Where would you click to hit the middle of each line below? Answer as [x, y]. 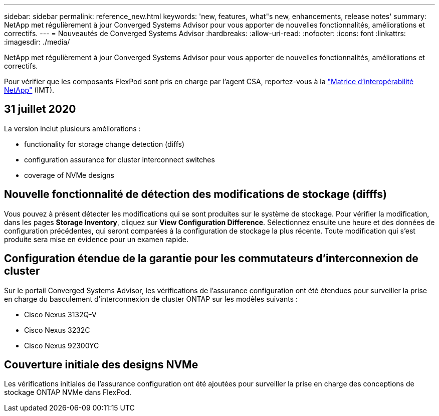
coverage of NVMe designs [69, 175]
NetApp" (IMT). [29, 90]
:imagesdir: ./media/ [37, 42]
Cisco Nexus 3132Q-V [60, 314]
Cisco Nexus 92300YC [62, 345]
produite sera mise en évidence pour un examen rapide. [96, 239]
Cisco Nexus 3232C [57, 330]
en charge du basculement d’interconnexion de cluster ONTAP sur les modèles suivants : [151, 299]
